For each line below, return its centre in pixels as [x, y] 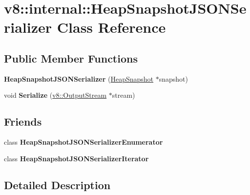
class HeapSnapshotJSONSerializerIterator [76, 158]
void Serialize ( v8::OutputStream [55, 95]
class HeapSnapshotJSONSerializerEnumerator [83, 142]
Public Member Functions [71, 58]
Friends [23, 121]
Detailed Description [57, 184]
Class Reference [111, 27]
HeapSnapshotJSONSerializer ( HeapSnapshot [79, 78]
